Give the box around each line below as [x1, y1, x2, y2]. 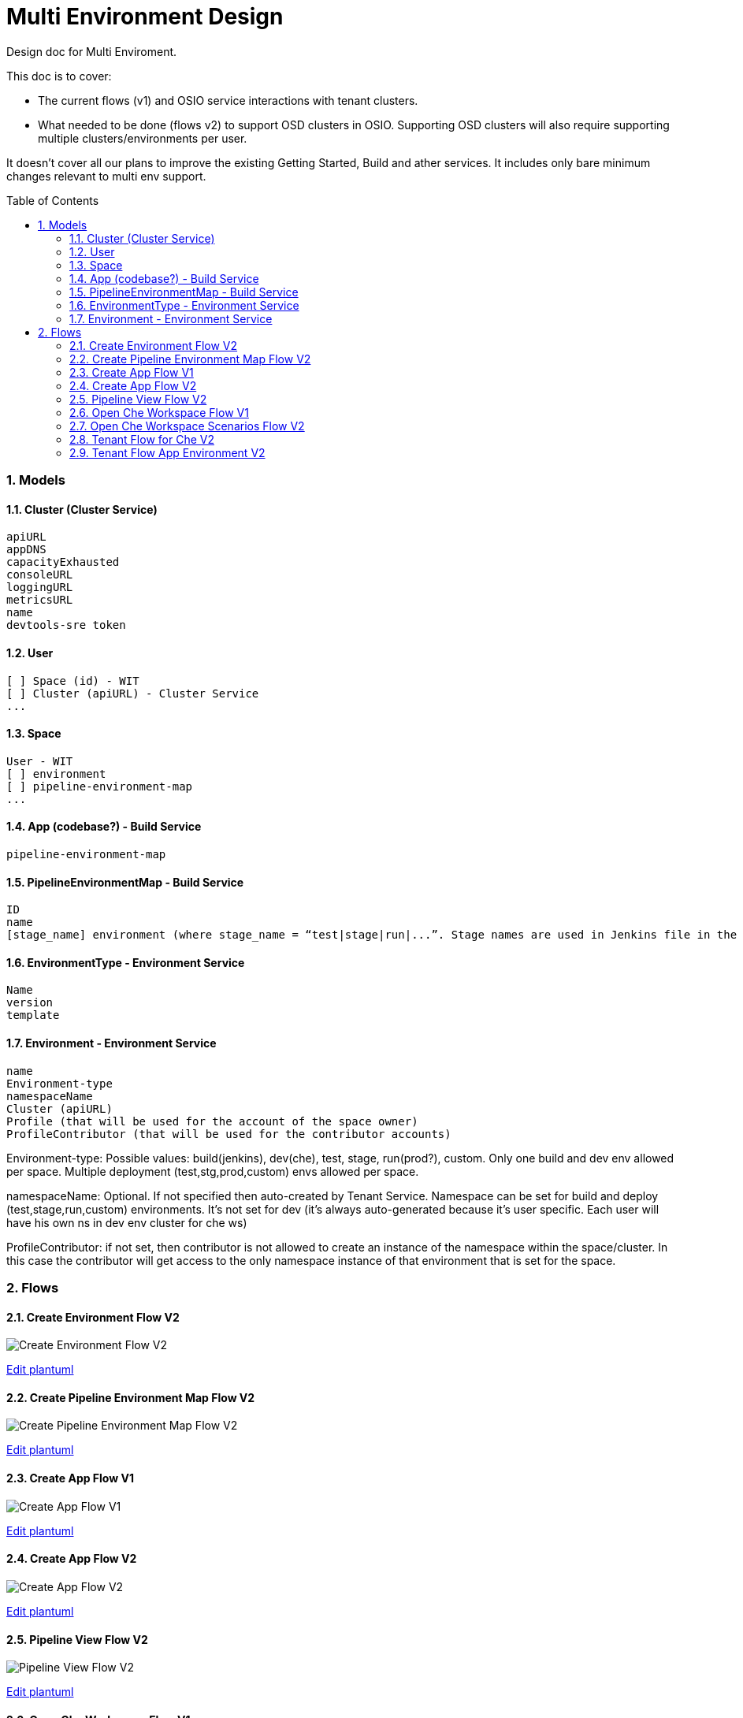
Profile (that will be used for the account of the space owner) [6, 1114, 418, 1128]
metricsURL [6, 593, 73, 607]
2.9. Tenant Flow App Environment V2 [69, 445, 266, 459]
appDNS [6, 543, 46, 556]
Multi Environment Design [6, 3, 284, 30]
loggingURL [6, 581, 73, 594]
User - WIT [6, 754, 73, 768]
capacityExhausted [6, 556, 120, 569]
